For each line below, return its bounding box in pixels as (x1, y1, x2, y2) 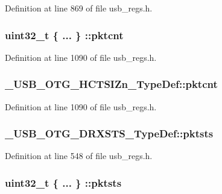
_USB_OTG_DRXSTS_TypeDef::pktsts (5, 126, 214, 141)
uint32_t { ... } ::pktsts (5, 175, 122, 190)
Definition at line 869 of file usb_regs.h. (5, 2, 153, 14)
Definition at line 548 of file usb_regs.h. (5, 149, 153, 162)
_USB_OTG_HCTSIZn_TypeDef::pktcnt (5, 77, 218, 92)
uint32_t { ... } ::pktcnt (5, 27, 124, 42)
